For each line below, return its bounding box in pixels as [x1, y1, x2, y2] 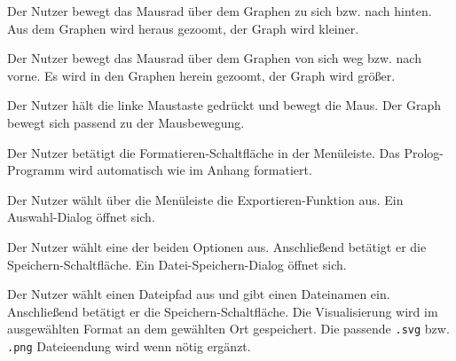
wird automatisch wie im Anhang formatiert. [68, 161, 312, 179]
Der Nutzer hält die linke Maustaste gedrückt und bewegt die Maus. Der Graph [7, 96, 441, 114]
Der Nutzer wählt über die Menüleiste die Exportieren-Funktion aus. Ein [7, 190, 404, 208]
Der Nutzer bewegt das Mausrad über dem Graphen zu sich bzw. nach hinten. [7, 2, 432, 20]
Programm [7, 161, 65, 179]
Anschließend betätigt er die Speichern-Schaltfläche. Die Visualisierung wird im [7, 302, 438, 320]
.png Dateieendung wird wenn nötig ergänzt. [7, 336, 251, 355]
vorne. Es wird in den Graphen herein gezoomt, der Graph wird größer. [7, 66, 396, 84]
